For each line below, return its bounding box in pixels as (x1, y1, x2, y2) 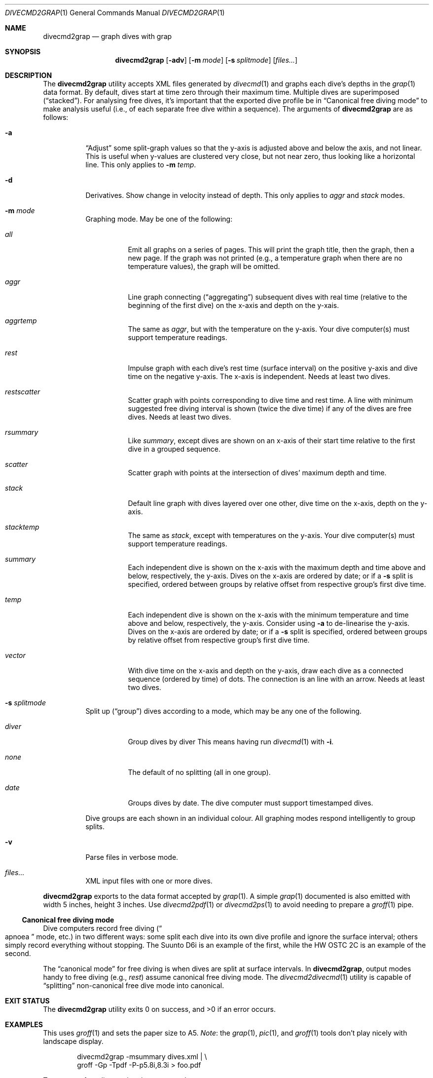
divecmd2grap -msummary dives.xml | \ (77, 1052, 207, 1061)
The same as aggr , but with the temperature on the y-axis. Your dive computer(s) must (128, 325, 410, 333)
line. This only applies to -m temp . (85, 160, 196, 169)
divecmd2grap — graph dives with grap (43, 32, 172, 40)
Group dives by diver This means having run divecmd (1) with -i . (128, 737, 334, 746)
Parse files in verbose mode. (85, 853, 179, 861)
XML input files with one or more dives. (85, 877, 213, 885)
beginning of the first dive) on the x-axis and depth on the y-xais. (128, 301, 339, 309)
